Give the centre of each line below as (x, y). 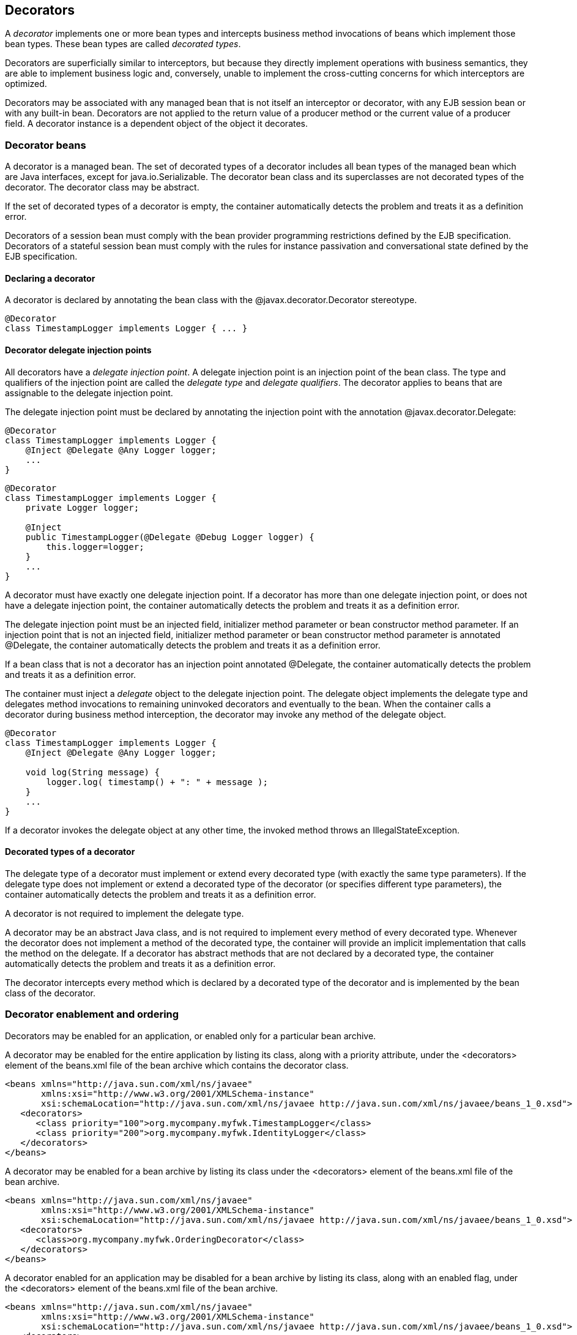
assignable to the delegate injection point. (89, 393)
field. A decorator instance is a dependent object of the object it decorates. (157, 124)
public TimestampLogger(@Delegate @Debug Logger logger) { (170, 537)
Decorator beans (46, 145)
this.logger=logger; (95, 547)
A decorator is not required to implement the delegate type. (125, 913)
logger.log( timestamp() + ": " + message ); (157, 782)
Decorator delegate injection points (78, 350)
